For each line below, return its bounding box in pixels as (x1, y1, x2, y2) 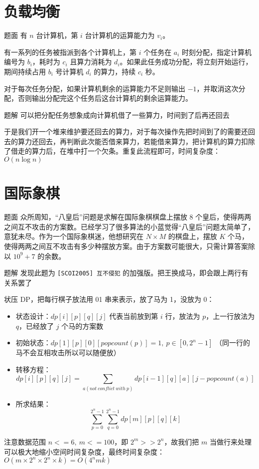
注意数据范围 (4, 436, 46, 447)
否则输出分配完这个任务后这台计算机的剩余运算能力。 (17, 93, 192, 103)
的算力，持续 (94, 66, 136, 76)
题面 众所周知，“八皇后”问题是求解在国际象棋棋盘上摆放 (4, 212, 187, 222)
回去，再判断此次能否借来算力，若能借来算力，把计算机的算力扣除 (38, 136, 255, 146)
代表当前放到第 (109, 311, 158, 321)
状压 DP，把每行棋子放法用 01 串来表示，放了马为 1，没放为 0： (4, 294, 214, 304)
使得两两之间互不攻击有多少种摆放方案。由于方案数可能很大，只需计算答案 (4, 240, 248, 251)
